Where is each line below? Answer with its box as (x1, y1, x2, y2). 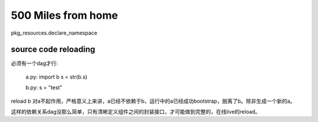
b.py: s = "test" (25, 84, 62, 91)
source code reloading (11, 45, 95, 55)
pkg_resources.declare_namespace (11, 29, 97, 36)
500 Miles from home (11, 9, 118, 22)
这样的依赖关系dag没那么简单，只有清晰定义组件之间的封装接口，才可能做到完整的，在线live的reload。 (11, 109, 261, 116)
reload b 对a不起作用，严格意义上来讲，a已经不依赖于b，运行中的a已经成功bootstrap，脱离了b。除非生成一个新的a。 (11, 97, 296, 104)
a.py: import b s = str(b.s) (25, 73, 88, 80)
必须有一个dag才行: (11, 60, 58, 67)
